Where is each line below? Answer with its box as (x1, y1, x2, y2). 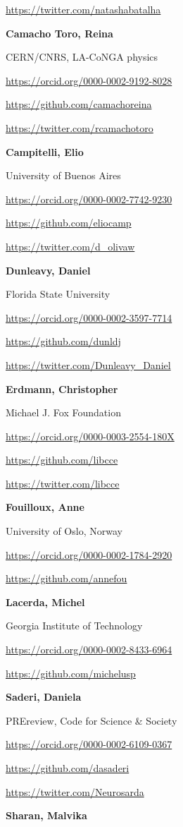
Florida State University (6, 286, 111, 301)
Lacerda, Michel (6, 594, 85, 609)
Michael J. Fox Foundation (6, 405, 121, 420)
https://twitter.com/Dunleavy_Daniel (6, 357, 171, 372)
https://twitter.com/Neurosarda (6, 784, 144, 799)
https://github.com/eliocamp (6, 215, 132, 230)
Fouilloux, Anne (6, 500, 84, 514)
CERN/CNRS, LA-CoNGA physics (6, 49, 158, 64)
